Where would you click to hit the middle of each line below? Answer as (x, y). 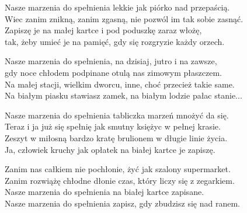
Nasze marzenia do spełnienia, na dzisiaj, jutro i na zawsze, (111, 61)
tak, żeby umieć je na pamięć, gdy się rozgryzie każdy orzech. (115, 41)
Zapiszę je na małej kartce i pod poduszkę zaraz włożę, (103, 30)
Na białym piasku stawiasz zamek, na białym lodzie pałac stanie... (123, 95)
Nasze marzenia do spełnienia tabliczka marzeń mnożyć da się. (117, 115)
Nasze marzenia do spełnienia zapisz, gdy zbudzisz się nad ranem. (122, 203)
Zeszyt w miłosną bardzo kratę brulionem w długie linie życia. (116, 137)
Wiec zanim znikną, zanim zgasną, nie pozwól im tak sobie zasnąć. (124, 18)
